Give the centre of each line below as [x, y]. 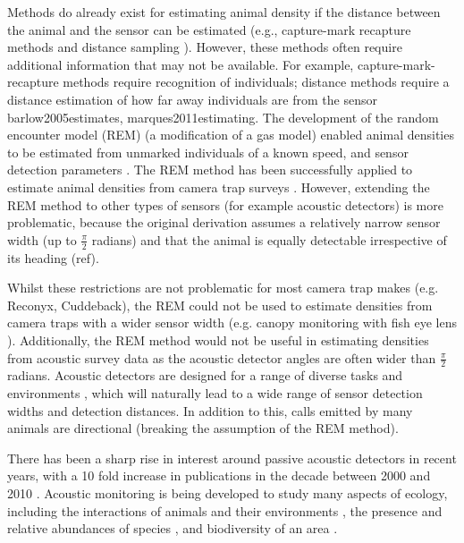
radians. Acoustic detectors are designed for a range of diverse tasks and [205, 375]
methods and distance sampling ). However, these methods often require [205, 47]
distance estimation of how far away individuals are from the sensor [192, 99]
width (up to [42, 239]
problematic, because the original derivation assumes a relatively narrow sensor [224, 222]
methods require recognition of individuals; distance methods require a [256, 82]
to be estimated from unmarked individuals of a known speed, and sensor [208, 152]
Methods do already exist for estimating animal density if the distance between [224, 12]
